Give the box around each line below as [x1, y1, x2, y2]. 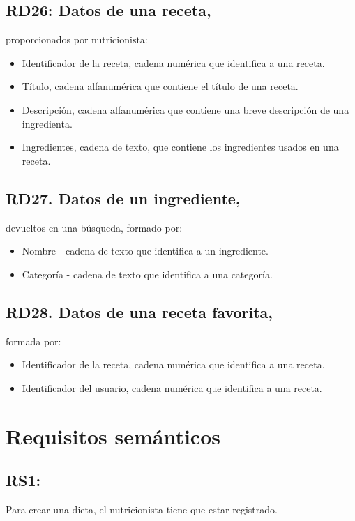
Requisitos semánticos [6, 421, 220, 450]
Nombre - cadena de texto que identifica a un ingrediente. [22, 243, 269, 258]
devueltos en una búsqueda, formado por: [6, 220, 183, 234]
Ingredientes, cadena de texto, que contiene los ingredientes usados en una [22, 139, 339, 154]
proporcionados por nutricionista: [6, 32, 148, 47]
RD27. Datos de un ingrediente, [6, 187, 241, 209]
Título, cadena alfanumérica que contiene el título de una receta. [22, 79, 299, 93]
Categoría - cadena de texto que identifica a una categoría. [22, 266, 273, 281]
